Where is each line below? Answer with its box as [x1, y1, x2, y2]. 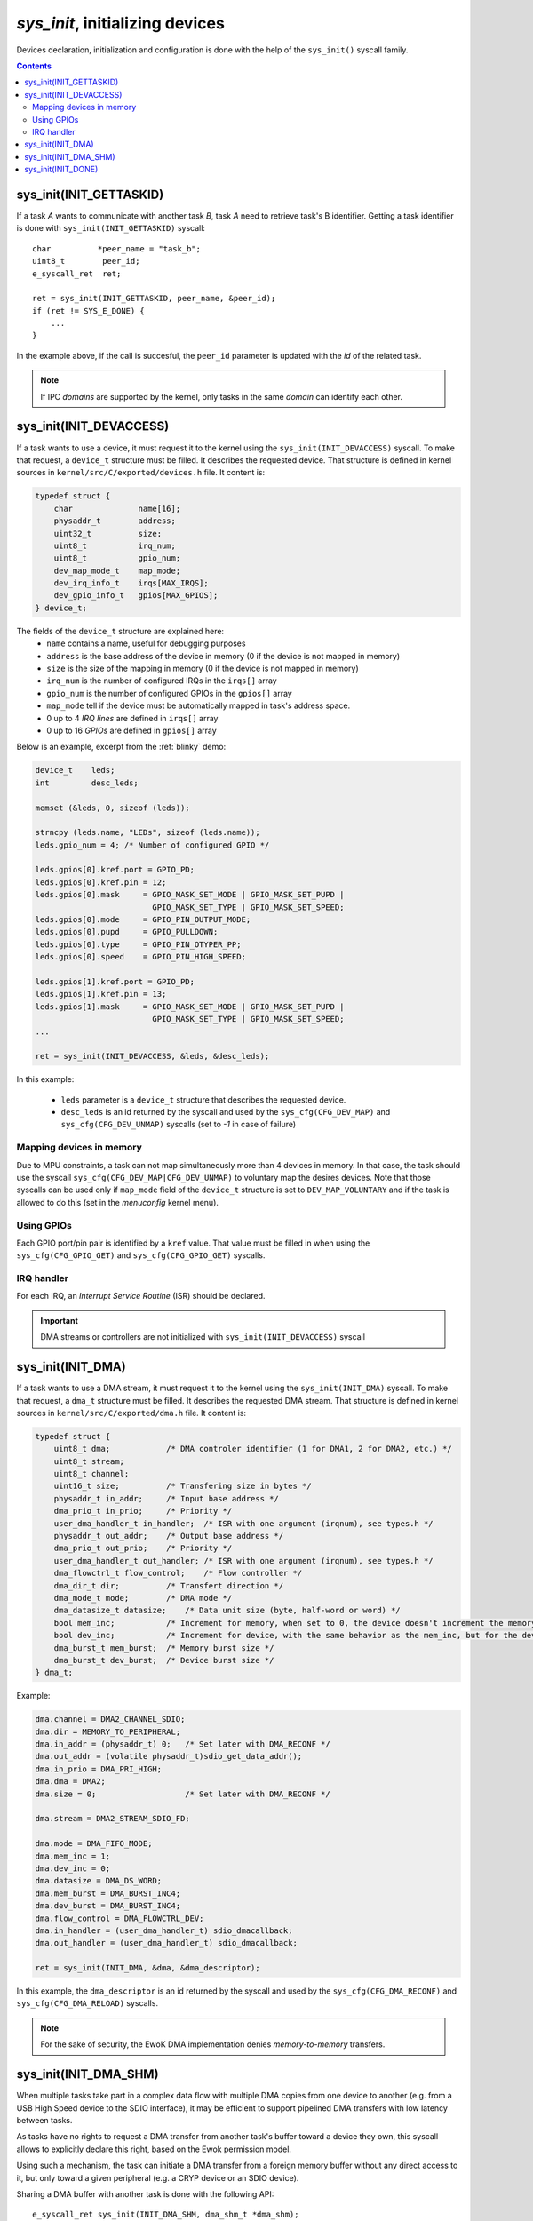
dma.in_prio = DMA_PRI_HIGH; [35, 1763, 163, 1774]
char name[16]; [53, 503, 181, 513]
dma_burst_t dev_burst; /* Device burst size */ [53, 1655, 274, 1665]
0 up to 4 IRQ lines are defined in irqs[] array [46, 712, 219, 723]
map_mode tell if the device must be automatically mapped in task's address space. [46, 700, 351, 711]
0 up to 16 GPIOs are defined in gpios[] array [46, 725, 217, 736]
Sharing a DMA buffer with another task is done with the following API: [16, 2188, 274, 2199]
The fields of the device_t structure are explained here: [16, 625, 225, 636]
